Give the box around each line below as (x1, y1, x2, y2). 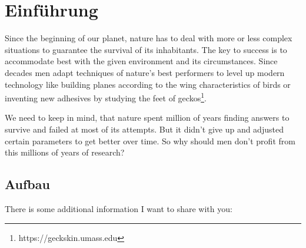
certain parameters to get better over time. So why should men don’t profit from (5, 134, 295, 147)
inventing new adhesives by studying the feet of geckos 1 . (5, 90, 207, 104)
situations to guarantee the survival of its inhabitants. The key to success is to (5, 43, 287, 55)
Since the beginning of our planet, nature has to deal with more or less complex (5, 32, 292, 44)
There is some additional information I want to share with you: (5, 202, 232, 214)
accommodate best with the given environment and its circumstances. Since (5, 55, 278, 67)
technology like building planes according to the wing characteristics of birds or (5, 78, 291, 90)
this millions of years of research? (5, 146, 125, 158)
